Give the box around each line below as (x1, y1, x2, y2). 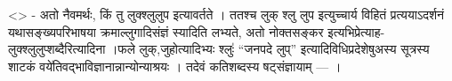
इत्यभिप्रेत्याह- (327, 22, 385, 40)
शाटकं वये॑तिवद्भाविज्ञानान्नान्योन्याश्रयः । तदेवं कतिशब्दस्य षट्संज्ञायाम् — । (8, 56, 342, 75)
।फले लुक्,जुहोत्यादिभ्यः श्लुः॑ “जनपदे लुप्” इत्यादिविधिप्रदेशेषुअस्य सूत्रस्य (109, 40, 430, 58)
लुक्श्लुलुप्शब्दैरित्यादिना (8, 40, 106, 58)
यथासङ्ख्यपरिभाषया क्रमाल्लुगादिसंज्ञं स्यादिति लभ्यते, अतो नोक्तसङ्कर (8, 22, 324, 40)
